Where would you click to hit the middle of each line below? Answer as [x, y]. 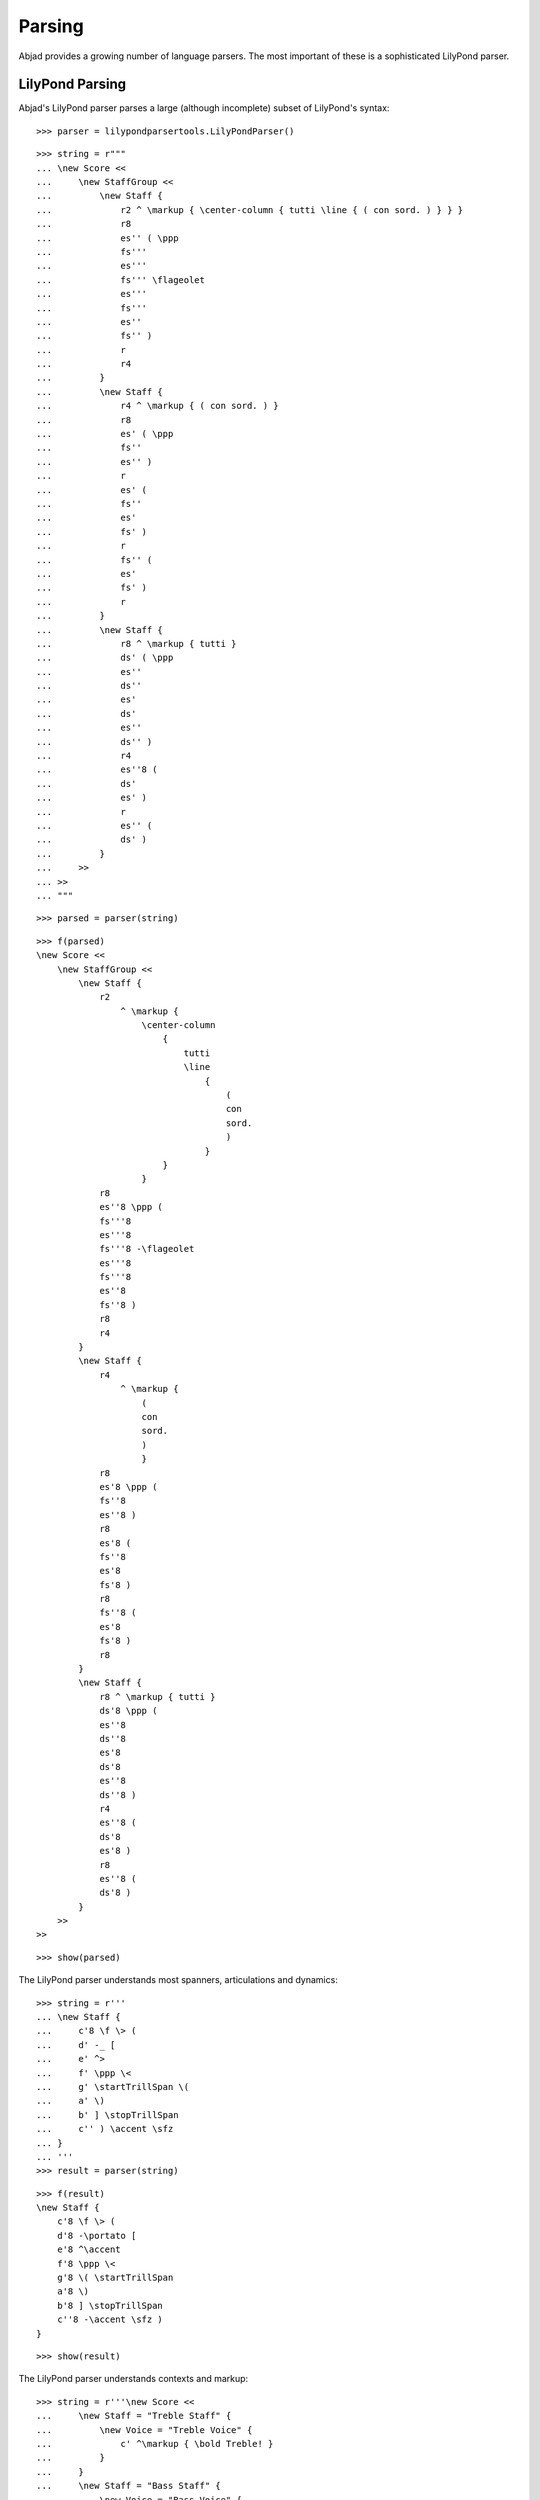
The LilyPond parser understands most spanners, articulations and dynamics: [178, 1980]
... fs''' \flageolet [120, 279]
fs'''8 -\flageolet [147, 1249]
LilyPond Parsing [72, 84]
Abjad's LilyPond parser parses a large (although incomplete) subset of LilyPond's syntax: [204, 108]
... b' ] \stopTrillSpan [107, 2114]
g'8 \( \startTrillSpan [115, 2278]
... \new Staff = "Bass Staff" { [129, 2486]
